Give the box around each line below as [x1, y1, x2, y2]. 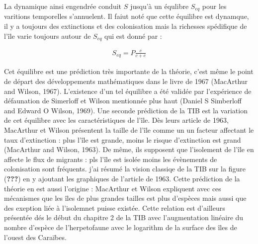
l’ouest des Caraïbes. [4, 232, 67, 242]
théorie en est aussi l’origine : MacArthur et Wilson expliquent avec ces [4, 183, 221, 193]
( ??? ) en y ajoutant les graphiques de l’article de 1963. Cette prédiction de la [4, 173, 240, 183]
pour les [202, 1, 227, 11]
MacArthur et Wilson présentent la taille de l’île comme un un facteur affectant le [4, 125, 254, 135]
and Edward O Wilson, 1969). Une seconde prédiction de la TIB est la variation [4, 105, 248, 115]
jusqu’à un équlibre [130, 1, 189, 11]
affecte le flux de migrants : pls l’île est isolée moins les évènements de [4, 154, 217, 164]
